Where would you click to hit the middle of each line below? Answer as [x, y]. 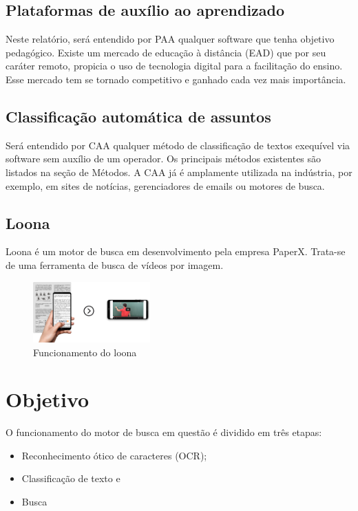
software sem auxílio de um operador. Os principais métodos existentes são [164, 159]
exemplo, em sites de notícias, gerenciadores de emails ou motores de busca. [165, 185]
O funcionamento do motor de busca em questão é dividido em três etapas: [164, 432]
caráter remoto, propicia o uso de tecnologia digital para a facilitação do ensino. [174, 66]
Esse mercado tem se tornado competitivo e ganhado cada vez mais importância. [176, 79]
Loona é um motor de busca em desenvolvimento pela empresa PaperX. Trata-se [176, 251]
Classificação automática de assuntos [138, 116]
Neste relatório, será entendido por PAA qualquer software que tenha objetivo [170, 39]
